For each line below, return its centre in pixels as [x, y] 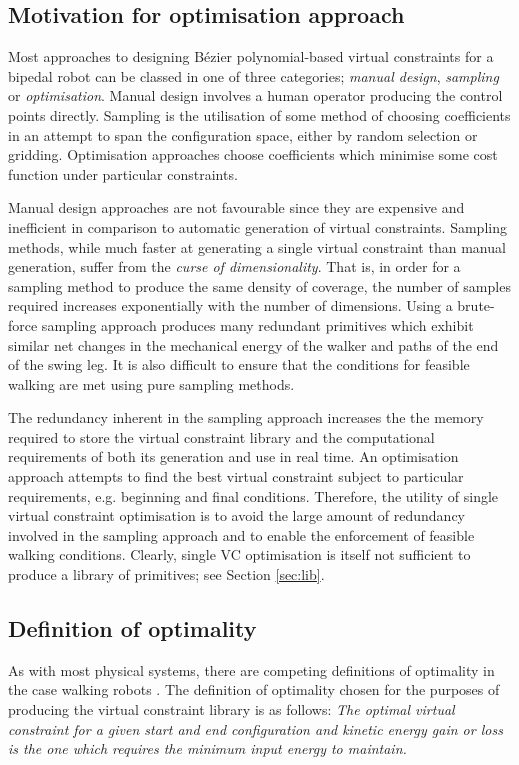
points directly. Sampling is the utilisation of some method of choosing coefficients [259, 114]
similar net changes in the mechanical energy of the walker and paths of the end [253, 344]
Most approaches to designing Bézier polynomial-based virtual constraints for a [251, 56]
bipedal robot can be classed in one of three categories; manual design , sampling [253, 75]
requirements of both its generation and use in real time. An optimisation [233, 456]
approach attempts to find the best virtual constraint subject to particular [236, 476]
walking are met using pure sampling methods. [151, 383]
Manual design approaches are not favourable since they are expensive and [236, 207]
